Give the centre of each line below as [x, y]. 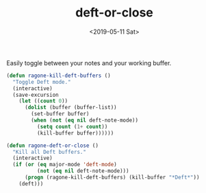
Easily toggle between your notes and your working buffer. [89, 63]
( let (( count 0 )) [43, 101]
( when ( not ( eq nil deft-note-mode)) [85, 121]
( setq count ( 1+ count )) [72, 126]
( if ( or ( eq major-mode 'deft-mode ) [65, 165]
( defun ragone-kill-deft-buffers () [59, 76]
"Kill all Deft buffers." [50, 152]
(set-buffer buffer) [60, 114]
